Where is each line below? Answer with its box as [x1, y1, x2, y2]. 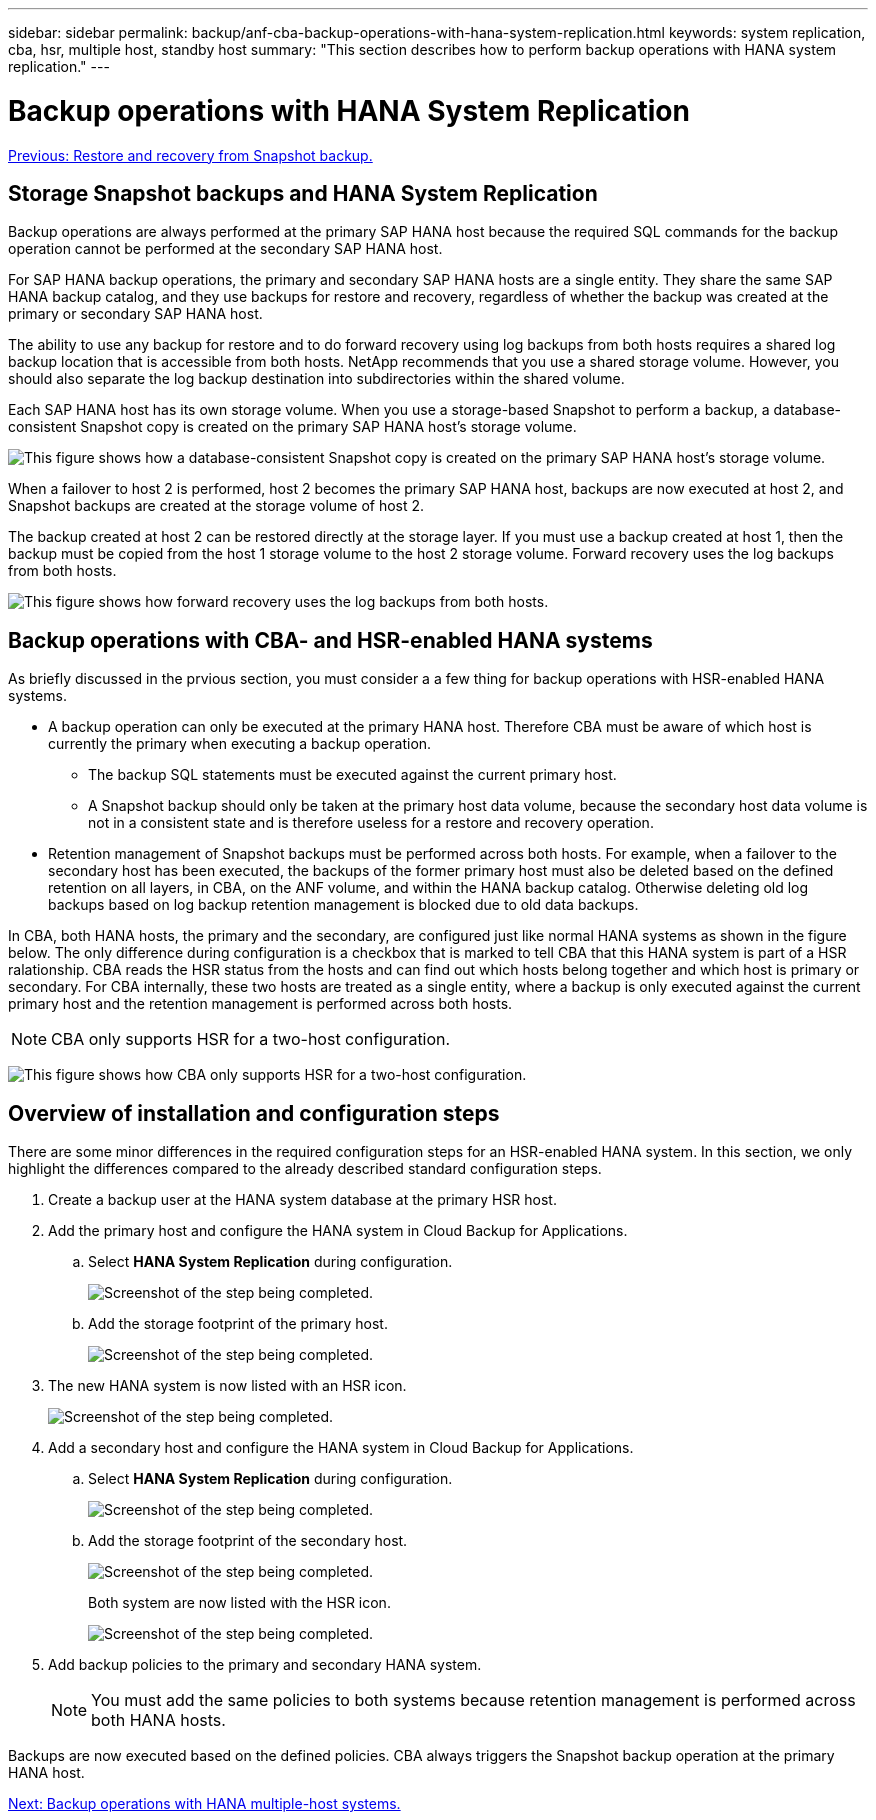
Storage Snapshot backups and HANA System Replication [8, 180, 598, 206]
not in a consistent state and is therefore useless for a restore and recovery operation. [88, 814, 654, 832]
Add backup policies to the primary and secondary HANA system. [48, 1656, 482, 1674]
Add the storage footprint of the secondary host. [88, 1532, 408, 1550]
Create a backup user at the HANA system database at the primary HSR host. [48, 1191, 557, 1209]
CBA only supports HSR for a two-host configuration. [51, 1029, 451, 1050]
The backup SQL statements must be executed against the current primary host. [88, 766, 617, 784]
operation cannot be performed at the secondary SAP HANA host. [8, 240, 443, 258]
